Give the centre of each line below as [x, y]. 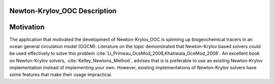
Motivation [27, 27]
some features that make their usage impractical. [61, 75]
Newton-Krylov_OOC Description [63, 11]
